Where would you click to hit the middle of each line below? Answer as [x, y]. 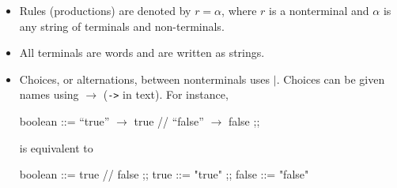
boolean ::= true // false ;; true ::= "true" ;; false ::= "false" [164, 174]
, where [239, 10]
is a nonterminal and [319, 10]
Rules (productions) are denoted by [105, 10]
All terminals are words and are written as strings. [142, 53]
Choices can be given [334, 79]
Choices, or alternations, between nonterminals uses [145, 79]
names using [49, 94]
